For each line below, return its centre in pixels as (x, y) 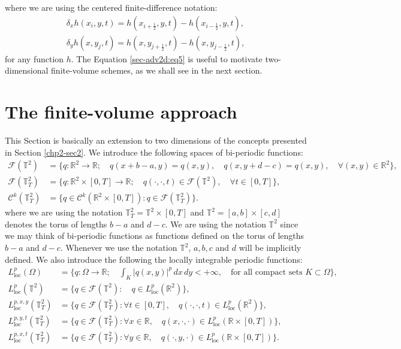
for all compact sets (267, 272)
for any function (34, 58)
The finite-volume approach (121, 112)
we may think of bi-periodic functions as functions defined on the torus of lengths (155, 236)
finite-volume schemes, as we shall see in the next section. (157, 70)
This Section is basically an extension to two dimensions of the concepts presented (156, 140)
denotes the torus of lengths (56, 224)
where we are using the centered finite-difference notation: (111, 7)
